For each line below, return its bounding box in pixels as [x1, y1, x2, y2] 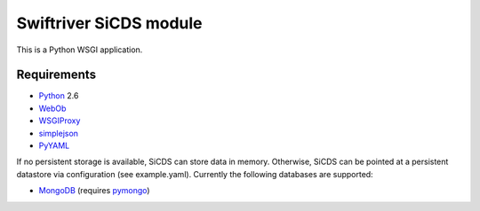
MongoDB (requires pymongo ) [38, 185, 150, 196]
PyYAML [38, 140, 70, 151]
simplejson [38, 128, 79, 138]
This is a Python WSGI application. [16, 44, 143, 55]
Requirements [16, 67, 97, 82]
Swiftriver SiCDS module [16, 13, 204, 33]
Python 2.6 [38, 90, 79, 101]
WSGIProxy [38, 115, 81, 126]
